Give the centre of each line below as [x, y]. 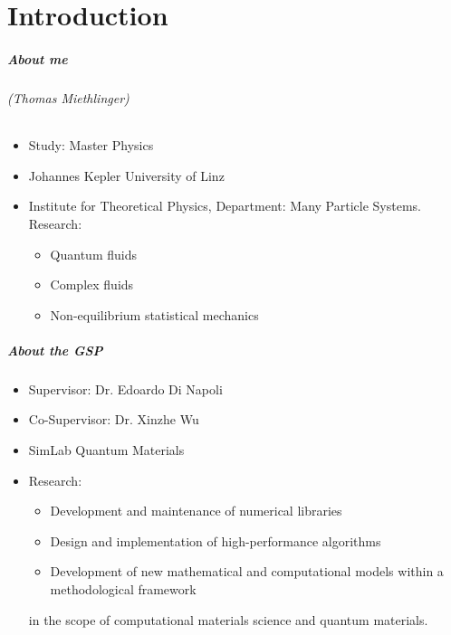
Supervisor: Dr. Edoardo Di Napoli [125, 389]
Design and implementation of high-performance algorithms [216, 540]
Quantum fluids [93, 254]
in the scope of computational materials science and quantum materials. [228, 619]
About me [38, 58]
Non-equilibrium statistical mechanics [154, 314]
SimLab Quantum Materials [106, 450]
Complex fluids [92, 284]
